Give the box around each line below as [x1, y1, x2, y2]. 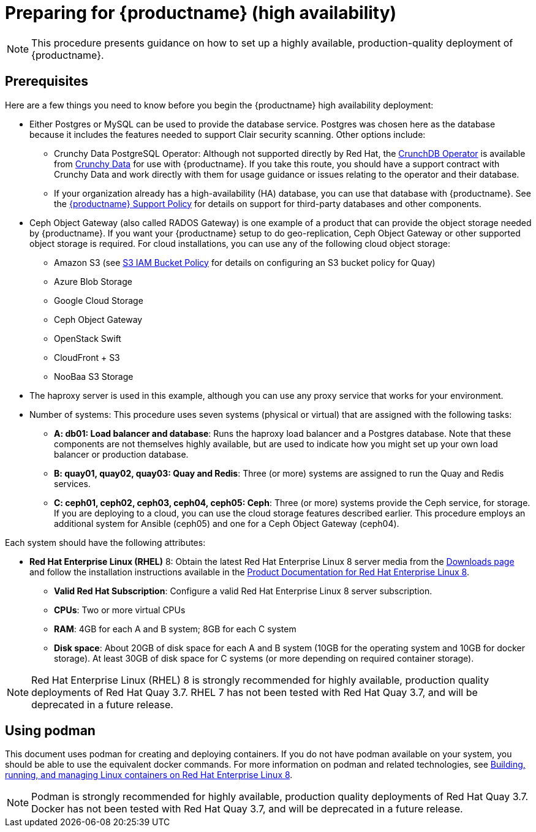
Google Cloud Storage [54, 295, 143, 306]
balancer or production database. [54, 448, 189, 459]
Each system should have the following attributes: [5, 537, 206, 548]
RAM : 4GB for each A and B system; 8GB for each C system [54, 623, 296, 634]
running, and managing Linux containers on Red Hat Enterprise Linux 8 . [5, 770, 293, 781]
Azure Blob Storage [54, 276, 132, 287]
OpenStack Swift [54, 333, 121, 344]
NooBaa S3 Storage [54, 371, 134, 382]
